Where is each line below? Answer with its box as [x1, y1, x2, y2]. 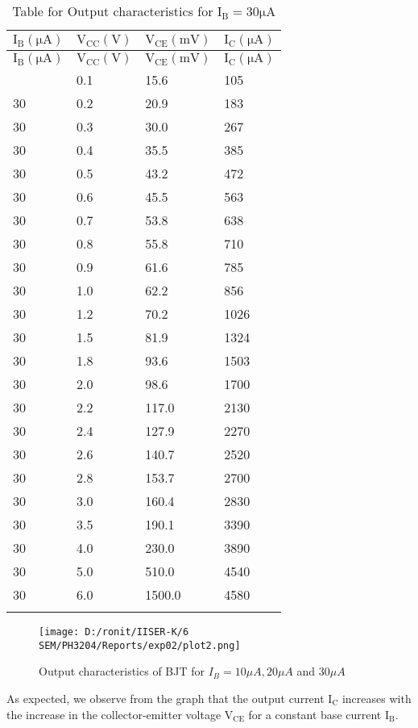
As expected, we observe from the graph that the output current [6, 689, 325, 706]
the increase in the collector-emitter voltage [6, 705, 221, 722]
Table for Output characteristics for [12, 2, 213, 20]
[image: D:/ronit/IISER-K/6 [39, 626, 189, 638]
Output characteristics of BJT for [39, 663, 205, 680]
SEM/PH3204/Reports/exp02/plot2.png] [39, 639, 241, 651]
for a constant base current [248, 705, 382, 722]
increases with [341, 689, 412, 706]
